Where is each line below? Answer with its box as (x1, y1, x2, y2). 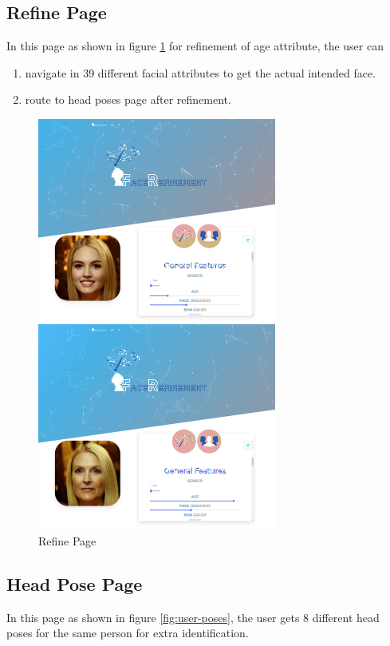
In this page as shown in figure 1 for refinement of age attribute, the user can (6, 38, 384, 54)
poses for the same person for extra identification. (6, 624, 249, 641)
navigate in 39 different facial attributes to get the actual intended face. (25, 64, 376, 81)
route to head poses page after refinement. (25, 91, 231, 108)
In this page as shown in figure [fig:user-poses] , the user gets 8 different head (6, 608, 380, 625)
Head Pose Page (6, 571, 143, 596)
